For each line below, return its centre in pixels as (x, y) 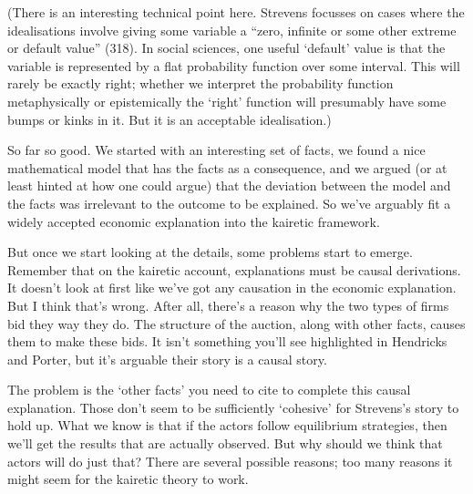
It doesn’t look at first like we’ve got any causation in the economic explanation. (232, 288)
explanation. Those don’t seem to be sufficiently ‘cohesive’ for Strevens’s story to (233, 407)
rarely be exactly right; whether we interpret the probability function (201, 83)
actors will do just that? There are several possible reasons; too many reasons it (230, 461)
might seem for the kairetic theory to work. (128, 479)
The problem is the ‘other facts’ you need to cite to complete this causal (209, 390)
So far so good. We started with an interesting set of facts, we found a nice (216, 150)
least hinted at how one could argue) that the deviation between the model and (229, 185)
